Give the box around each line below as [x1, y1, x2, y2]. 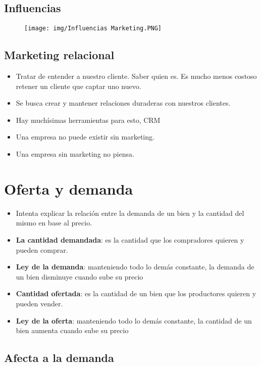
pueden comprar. [16, 244, 68, 255]
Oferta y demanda [4, 178, 133, 199]
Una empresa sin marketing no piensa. [16, 149, 134, 159]
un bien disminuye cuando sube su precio [16, 271, 143, 282]
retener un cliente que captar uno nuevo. [16, 80, 141, 91]
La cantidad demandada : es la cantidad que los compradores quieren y [16, 234, 244, 245]
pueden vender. [16, 298, 63, 308]
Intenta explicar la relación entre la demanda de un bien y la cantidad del [16, 207, 244, 218]
